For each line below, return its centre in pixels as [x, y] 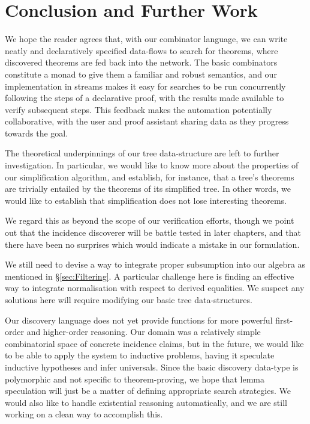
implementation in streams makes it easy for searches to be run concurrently [145, 86]
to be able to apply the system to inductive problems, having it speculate [140, 355]
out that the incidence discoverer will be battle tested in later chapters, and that [153, 232]
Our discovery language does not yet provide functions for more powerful [139, 320]
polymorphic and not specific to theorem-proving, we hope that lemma [135, 379]
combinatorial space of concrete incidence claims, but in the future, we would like [154, 343]
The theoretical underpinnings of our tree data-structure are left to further [142, 153]
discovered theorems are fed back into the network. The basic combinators [141, 62]
